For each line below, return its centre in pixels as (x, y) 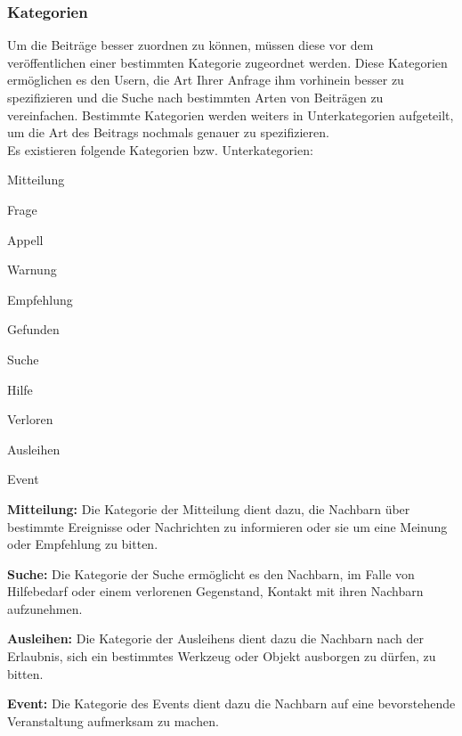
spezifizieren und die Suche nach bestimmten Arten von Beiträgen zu (195, 97)
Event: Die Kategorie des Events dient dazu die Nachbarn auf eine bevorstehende (231, 703)
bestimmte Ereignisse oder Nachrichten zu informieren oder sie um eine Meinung (227, 526)
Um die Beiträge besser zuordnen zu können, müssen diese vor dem (190, 45)
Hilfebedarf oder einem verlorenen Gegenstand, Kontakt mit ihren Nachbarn (215, 591)
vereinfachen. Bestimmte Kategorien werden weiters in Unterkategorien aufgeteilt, (231, 114)
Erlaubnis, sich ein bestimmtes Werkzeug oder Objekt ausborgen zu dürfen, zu (222, 656)
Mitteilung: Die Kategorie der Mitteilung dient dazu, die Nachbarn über (209, 508)
